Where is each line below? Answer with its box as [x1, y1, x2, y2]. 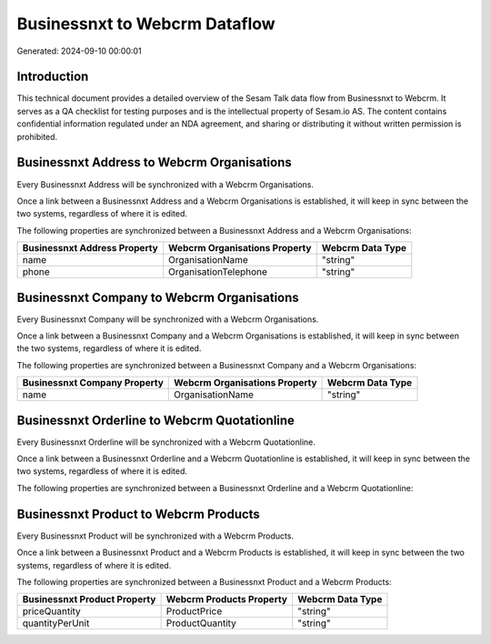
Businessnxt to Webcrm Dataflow [16, 14, 276, 34]
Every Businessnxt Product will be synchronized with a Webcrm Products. [16, 530, 295, 541]
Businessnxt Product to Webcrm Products [16, 506, 261, 522]
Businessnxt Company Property [22, 377, 164, 389]
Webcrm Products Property [165, 593, 288, 606]
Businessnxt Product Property [22, 593, 156, 606]
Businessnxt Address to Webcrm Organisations [16, 155, 292, 170]
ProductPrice [165, 605, 223, 618]
